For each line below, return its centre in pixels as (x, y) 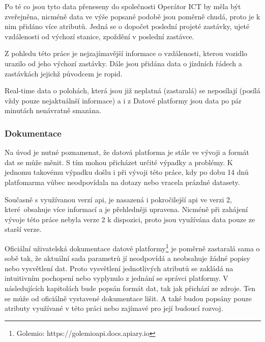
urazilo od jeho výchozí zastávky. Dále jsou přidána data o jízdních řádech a (123, 63)
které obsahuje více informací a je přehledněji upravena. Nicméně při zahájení (126, 209)
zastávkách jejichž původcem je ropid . (64, 73)
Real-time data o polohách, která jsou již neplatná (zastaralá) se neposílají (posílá (132, 90)
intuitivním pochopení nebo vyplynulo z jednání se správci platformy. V (116, 278)
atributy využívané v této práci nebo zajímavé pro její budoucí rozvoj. (114, 308)
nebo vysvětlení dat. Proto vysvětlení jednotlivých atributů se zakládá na (119, 268)
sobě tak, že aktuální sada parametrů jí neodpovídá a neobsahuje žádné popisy (127, 258)
